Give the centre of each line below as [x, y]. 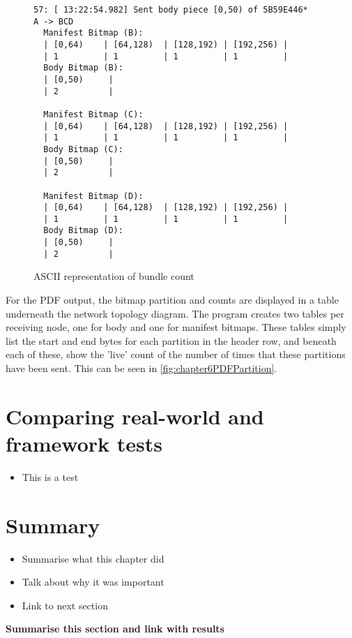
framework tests [84, 443]
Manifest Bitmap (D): [93, 196]
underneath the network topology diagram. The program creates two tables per [175, 313]
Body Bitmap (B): [83, 68]
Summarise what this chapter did [93, 558]
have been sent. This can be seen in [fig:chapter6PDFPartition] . [141, 368]
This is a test [50, 476]
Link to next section [65, 605]
